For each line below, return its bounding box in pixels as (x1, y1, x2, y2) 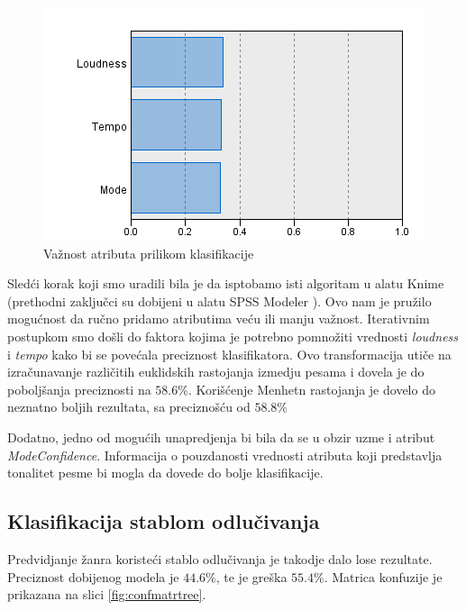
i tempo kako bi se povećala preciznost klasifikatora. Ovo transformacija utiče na (7, 344, 452, 363)
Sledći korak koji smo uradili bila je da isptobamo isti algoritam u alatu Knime (7, 274, 444, 293)
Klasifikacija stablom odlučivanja (7, 507, 320, 535)
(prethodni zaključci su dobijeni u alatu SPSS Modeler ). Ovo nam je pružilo (7, 291, 432, 310)
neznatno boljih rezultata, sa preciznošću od (7, 397, 251, 416)
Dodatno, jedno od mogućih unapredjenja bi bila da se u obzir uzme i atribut (7, 427, 435, 446)
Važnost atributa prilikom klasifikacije (43, 243, 254, 262)
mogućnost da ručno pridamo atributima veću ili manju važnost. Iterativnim (7, 309, 430, 328)
